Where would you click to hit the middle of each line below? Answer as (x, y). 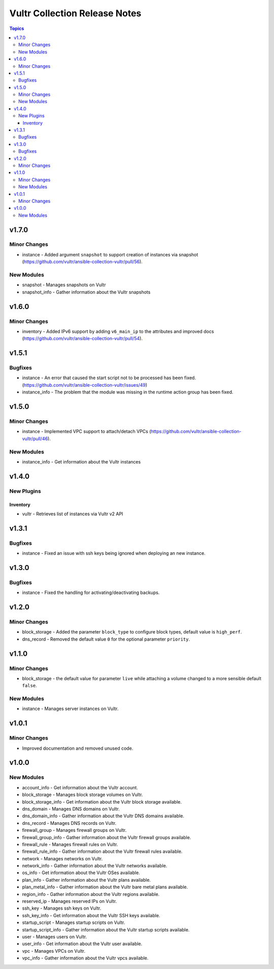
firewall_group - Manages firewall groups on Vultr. (74, 830)
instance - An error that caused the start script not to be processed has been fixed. (109, 378)
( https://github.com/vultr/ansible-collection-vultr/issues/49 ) (85, 385)
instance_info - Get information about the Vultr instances (81, 461)
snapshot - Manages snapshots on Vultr (64, 285)
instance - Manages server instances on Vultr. (70, 709)
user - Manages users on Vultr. (55, 937)
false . (30, 686)
